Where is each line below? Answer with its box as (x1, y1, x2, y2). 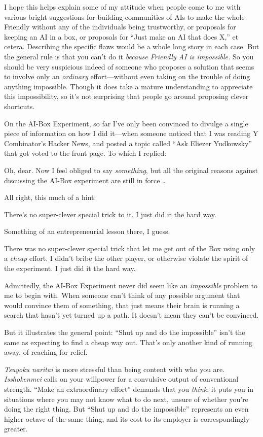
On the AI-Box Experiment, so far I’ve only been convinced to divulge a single (4, 118, 248, 128)
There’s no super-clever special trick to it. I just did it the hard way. (4, 209, 216, 219)
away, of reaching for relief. (4, 347, 88, 357)
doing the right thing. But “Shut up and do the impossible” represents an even (4, 404, 249, 414)
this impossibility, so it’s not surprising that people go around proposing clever (4, 91, 249, 102)
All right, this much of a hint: (4, 192, 96, 203)
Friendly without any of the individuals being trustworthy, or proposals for (4, 21, 236, 32)
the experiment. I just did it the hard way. (4, 263, 136, 274)
